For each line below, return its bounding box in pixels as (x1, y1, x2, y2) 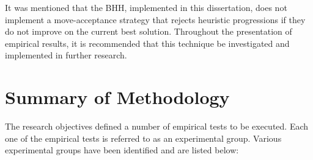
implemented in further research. (5, 49, 127, 61)
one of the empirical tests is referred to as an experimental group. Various (5, 131, 282, 144)
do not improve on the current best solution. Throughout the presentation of (5, 25, 292, 38)
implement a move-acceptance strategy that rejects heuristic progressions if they (5, 13, 306, 26)
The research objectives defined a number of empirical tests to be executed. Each (5, 120, 309, 133)
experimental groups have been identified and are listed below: (5, 144, 239, 156)
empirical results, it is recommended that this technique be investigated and (5, 37, 290, 49)
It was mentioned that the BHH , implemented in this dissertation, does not (5, 1, 287, 13)
